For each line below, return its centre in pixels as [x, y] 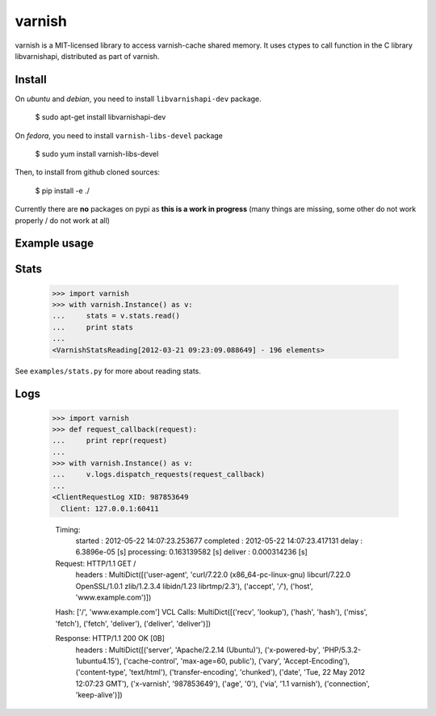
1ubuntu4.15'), [99, 661]
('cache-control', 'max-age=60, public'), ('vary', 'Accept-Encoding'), [237, 661]
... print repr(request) [110, 441]
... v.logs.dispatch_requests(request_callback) [159, 474]
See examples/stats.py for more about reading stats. [108, 371]
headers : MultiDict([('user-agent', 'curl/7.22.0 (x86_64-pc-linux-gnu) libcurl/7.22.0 [213, 575]
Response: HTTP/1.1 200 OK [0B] [110, 638]
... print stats [92, 327]
